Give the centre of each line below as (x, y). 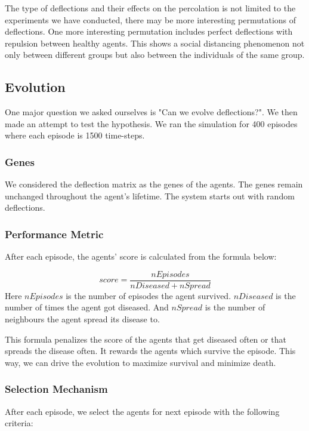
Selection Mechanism (56, 389)
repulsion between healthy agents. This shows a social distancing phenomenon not (155, 43)
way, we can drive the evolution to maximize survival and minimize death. (140, 362)
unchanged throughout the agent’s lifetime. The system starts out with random (150, 196)
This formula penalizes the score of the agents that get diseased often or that (146, 339)
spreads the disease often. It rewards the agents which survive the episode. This (150, 351)
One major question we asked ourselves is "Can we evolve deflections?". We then (151, 112)
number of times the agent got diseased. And (87, 307)
